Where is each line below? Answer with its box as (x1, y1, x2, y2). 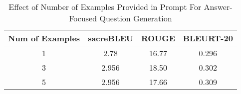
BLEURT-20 (183, 32, 233, 44)
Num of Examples (8, 32, 80, 44)
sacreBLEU (88, 32, 133, 44)
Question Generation (99, 12, 172, 24)
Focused (69, 12, 97, 24)
